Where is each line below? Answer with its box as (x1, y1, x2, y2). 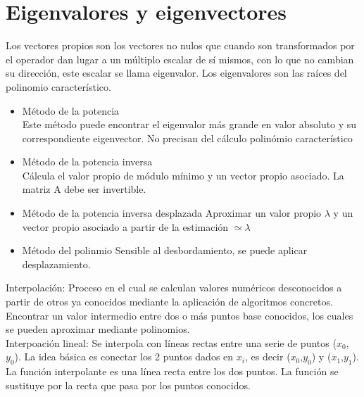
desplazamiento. (22, 256, 91, 271)
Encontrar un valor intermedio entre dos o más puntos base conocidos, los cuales (6, 308, 353, 322)
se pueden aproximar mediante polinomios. (6, 322, 190, 336)
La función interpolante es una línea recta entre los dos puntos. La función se (6, 364, 339, 379)
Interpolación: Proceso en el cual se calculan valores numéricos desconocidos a (6, 280, 342, 295)
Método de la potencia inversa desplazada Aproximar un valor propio (22, 206, 322, 220)
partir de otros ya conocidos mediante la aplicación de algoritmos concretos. (6, 294, 333, 309)
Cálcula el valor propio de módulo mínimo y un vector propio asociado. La (22, 168, 344, 182)
